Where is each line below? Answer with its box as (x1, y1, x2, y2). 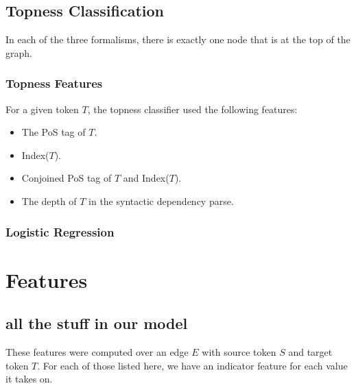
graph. (5, 45, 32, 60)
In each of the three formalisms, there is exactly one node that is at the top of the (5, 32, 351, 47)
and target (288, 345, 333, 359)
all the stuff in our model (5, 313, 188, 334)
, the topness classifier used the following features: (87, 101, 298, 116)
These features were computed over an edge (5, 345, 189, 359)
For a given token (5, 101, 79, 116)
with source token (202, 345, 276, 359)
